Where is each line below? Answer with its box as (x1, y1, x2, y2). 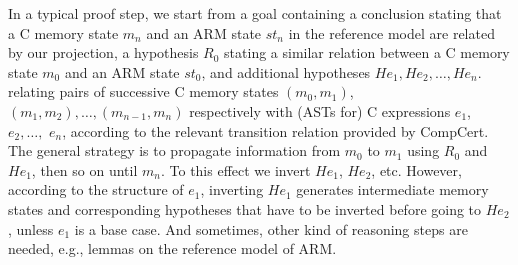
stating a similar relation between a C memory (224, 42, 510, 63)
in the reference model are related (288, 22, 495, 43)
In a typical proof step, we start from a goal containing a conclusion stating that (8, 3, 502, 23)
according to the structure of (8, 179, 184, 200)
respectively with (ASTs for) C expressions (189, 100, 451, 121)
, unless (8, 218, 54, 239)
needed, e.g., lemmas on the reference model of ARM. (8, 238, 337, 259)
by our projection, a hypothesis (8, 42, 199, 63)
